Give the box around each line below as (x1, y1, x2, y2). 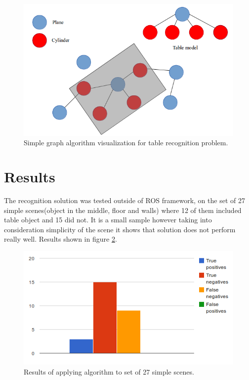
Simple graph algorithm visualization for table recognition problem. (24, 137, 228, 148)
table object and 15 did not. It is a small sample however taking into (4, 214, 212, 225)
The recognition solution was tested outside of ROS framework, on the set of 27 (4, 195, 245, 206)
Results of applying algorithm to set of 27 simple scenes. (24, 366, 194, 377)
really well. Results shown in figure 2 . (4, 234, 117, 244)
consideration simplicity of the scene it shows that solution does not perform (4, 224, 236, 234)
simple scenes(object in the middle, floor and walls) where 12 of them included (4, 205, 242, 215)
